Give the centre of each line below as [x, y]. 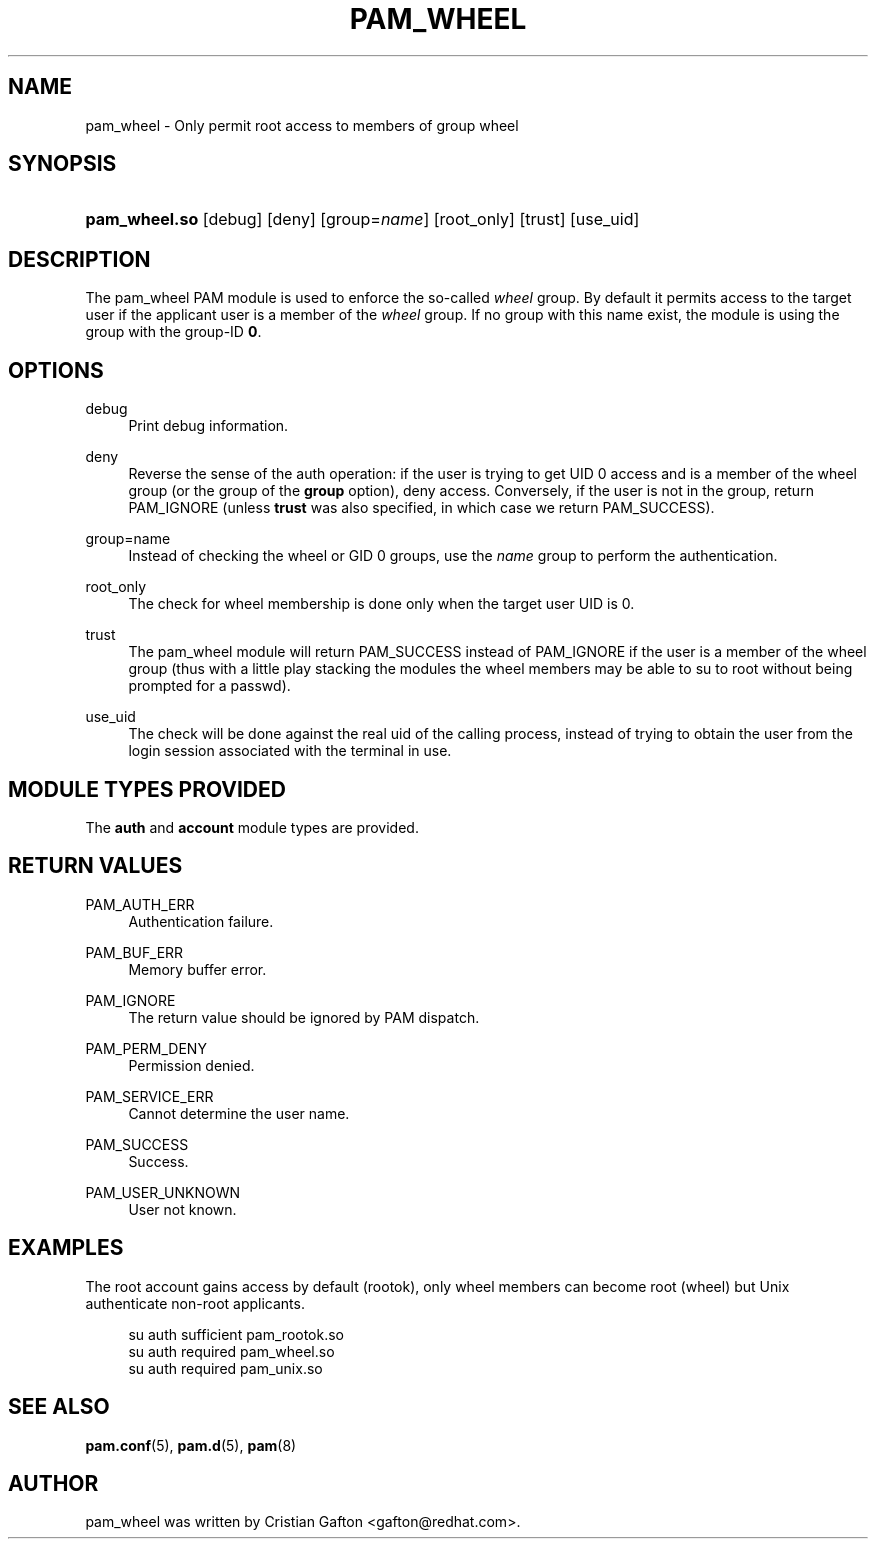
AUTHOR [53, 1483]
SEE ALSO [59, 1407]
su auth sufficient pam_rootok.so [236, 1334]
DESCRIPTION [79, 259]
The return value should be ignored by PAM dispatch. [304, 1017]
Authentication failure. [201, 921]
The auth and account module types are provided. [252, 827]
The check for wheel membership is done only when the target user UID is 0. [381, 604]
